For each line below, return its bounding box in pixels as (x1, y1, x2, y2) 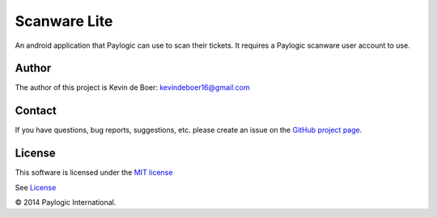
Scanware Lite (15, 12, 113, 30)
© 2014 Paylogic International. (15, 198, 117, 207)
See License (15, 182, 57, 192)
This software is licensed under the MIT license (15, 168, 173, 177)
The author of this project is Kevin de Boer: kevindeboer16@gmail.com (15, 83, 250, 92)
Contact (15, 104, 57, 117)
